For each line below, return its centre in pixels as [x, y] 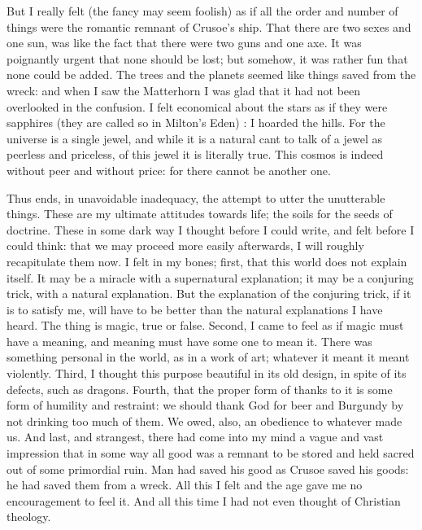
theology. [29, 517]
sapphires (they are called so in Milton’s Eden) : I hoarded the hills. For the [196, 123]
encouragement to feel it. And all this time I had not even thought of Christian [204, 500]
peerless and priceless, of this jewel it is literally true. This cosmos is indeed [195, 154]
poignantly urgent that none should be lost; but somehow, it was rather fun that [207, 58]
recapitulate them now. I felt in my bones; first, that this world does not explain [207, 261]
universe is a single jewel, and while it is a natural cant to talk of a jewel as [195, 138]
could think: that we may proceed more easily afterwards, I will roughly [185, 245]
